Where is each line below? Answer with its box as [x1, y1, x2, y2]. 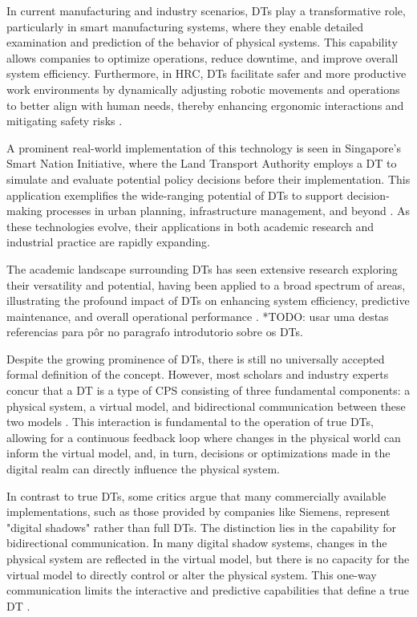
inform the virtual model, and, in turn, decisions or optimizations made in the [6, 444, 391, 461]
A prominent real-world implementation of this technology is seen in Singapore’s [6, 139, 402, 156]
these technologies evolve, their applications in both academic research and [6, 217, 374, 234]
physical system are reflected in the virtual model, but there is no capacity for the [6, 550, 410, 566]
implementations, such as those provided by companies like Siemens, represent [6, 503, 391, 520]
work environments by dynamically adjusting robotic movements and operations [6, 80, 400, 97]
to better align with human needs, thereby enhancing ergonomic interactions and [6, 96, 404, 113]
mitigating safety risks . [6, 112, 123, 129]
